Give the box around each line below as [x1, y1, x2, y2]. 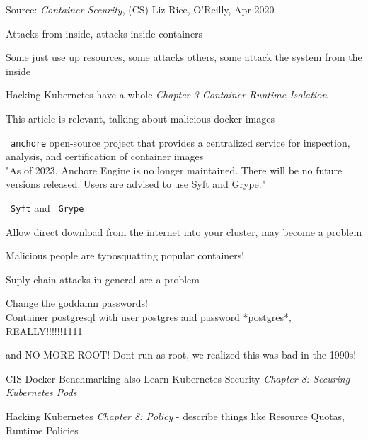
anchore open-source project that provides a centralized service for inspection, [11, 135, 350, 150]
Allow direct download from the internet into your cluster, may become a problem [6, 224, 362, 239]
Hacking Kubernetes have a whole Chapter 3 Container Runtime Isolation [6, 87, 328, 102]
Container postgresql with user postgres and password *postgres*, [6, 310, 292, 325]
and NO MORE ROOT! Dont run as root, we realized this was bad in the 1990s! [6, 347, 357, 362]
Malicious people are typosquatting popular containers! [6, 248, 245, 263]
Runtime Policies [6, 422, 79, 437]
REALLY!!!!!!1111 [6, 323, 83, 338]
